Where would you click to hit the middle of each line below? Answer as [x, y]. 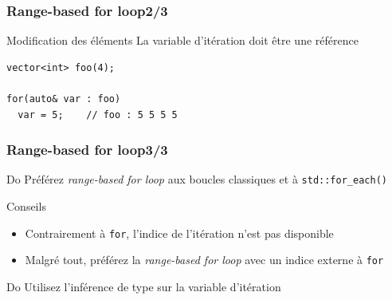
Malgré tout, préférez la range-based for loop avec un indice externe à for [204, 260]
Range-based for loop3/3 [87, 150]
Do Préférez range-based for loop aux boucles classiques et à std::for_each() [197, 179]
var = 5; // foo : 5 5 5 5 [98, 114]
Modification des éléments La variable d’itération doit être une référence [182, 40]
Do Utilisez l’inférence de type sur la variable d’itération [144, 286]
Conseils [26, 206]
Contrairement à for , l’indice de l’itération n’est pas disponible [179, 233]
